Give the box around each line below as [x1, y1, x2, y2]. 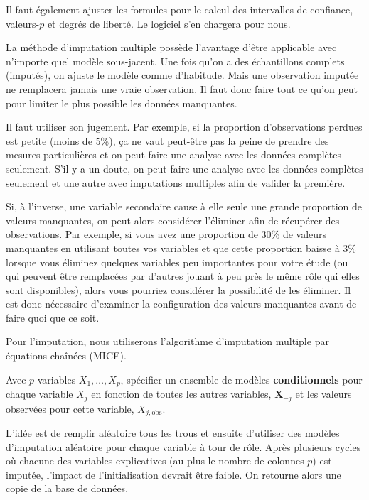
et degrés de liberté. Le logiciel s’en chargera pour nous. [47, 16, 291, 31]
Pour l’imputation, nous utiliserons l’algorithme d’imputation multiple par [6, 334, 329, 349]
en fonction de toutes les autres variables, [91, 386, 272, 401]
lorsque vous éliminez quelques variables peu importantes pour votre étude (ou [6, 254, 348, 269]
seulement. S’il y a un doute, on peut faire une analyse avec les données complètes [6, 161, 363, 175]
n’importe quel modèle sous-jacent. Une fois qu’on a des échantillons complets [6, 53, 345, 68]
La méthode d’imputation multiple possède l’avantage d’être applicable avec [6, 40, 337, 55]
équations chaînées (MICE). [6, 348, 127, 363]
